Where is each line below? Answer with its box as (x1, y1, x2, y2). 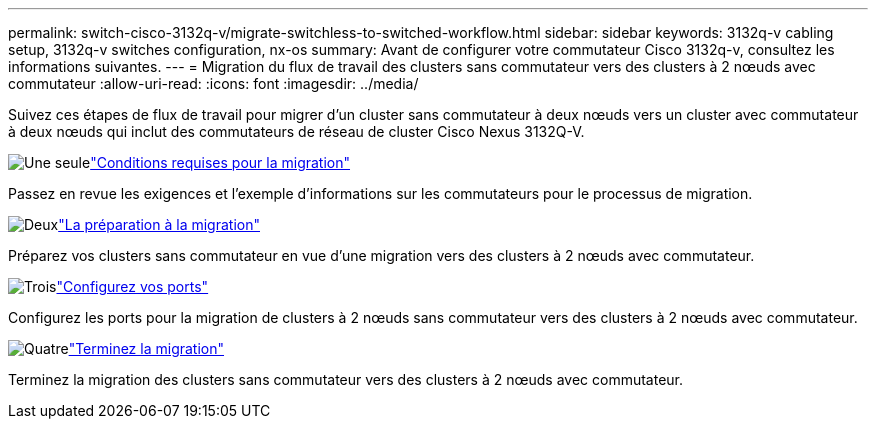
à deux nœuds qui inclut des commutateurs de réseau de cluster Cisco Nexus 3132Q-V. (8, 123, 585, 140)
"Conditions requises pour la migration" (90, 154, 351, 171)
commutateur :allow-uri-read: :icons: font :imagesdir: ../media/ (8, 75, 419, 92)
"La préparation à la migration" (58, 216, 260, 233)
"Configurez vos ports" (56, 278, 209, 295)
